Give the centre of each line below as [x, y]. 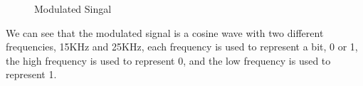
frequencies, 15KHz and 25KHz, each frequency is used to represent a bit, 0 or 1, [182, 47]
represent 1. [31, 74]
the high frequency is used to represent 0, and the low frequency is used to [168, 60]
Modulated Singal [73, 9]
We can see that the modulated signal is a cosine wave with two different [165, 32]
